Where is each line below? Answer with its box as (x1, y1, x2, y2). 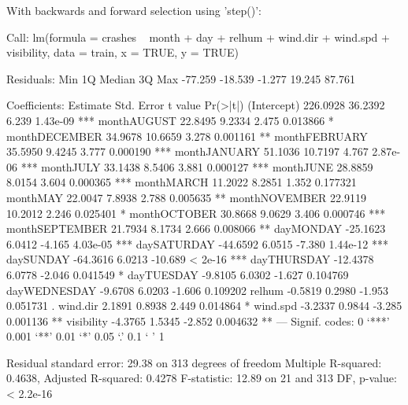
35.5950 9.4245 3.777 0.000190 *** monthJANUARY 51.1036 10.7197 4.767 (6, 143, 369, 160)
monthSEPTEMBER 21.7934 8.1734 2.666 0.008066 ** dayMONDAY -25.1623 (6, 220, 386, 237)
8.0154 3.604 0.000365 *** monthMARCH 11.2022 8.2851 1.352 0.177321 (6, 174, 357, 190)
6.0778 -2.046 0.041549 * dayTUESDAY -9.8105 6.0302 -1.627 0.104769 (6, 266, 349, 282)
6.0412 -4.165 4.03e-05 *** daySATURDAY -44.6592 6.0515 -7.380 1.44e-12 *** (6, 235, 388, 252)
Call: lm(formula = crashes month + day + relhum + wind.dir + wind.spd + (6, 28, 390, 45)
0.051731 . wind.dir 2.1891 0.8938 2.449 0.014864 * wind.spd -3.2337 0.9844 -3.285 (6, 297, 402, 314)
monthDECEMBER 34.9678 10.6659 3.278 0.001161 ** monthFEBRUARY (6, 127, 368, 144)
